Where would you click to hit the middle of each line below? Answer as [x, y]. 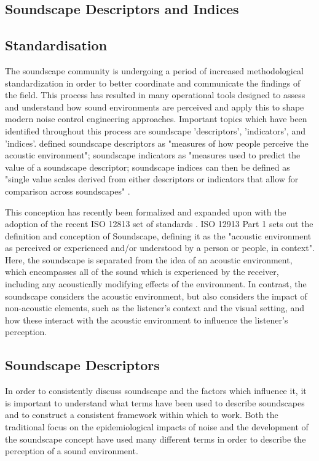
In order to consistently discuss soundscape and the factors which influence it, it [156, 391]
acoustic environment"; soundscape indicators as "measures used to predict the [153, 155]
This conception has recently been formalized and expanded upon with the [146, 211]
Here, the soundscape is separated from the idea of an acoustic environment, [149, 259]
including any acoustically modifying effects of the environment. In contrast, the [156, 284]
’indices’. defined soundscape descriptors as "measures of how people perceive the [157, 143]
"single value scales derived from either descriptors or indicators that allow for [152, 179]
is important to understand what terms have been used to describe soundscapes [155, 402]
